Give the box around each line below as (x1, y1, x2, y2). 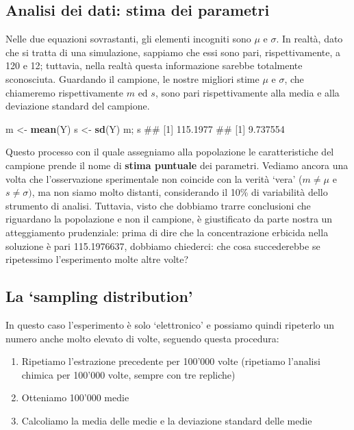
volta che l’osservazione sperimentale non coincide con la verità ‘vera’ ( (5, 171, 303, 186)
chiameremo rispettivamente (5, 85, 124, 99)
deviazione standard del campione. (5, 99, 150, 113)
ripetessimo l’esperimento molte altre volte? (5, 252, 189, 266)
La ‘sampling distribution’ (5, 286, 193, 307)
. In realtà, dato (276, 31, 343, 46)
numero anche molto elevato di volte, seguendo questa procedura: (5, 331, 279, 345)
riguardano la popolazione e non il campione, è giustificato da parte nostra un (5, 212, 333, 226)
